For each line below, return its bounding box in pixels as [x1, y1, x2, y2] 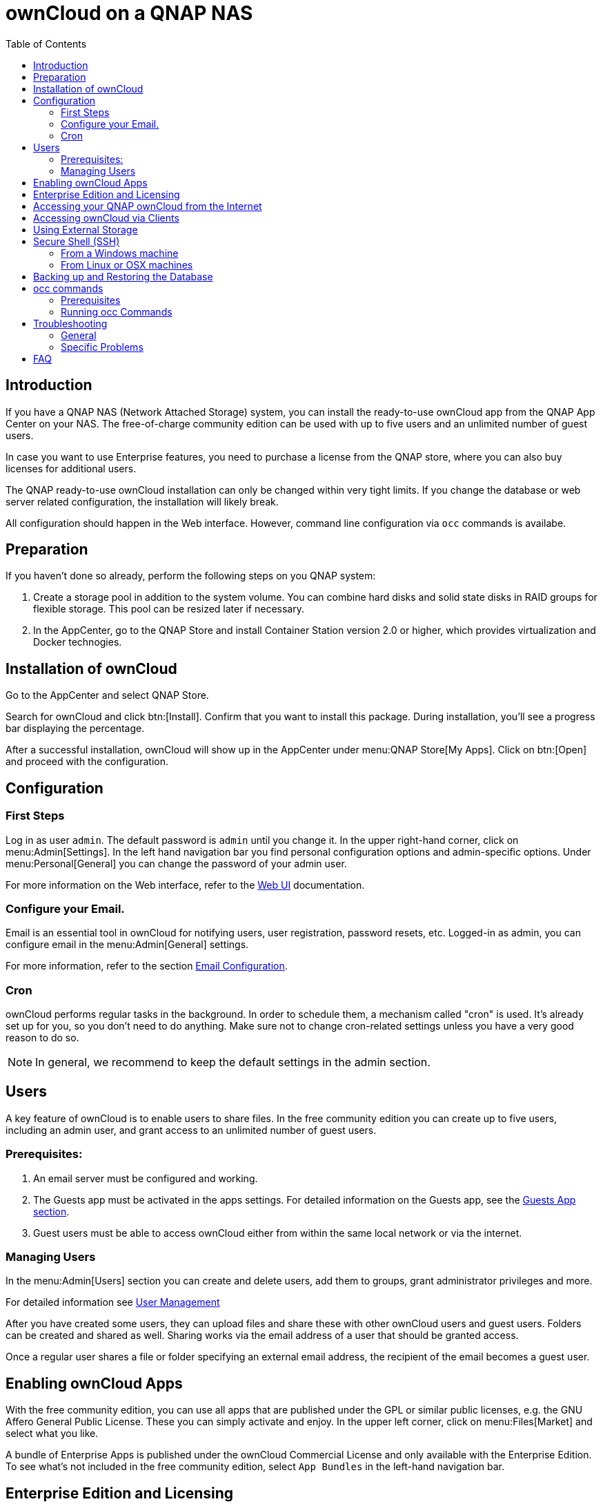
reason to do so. [6, 1032, 79, 1043]
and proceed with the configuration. [6, 755, 168, 768]
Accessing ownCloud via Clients [33, 211, 179, 224]
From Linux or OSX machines [61, 258, 193, 271]
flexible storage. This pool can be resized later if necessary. [33, 603, 304, 615]
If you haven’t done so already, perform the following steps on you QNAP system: [6, 570, 376, 582]
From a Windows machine [61, 247, 179, 259]
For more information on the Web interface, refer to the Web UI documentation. [6, 878, 365, 891]
